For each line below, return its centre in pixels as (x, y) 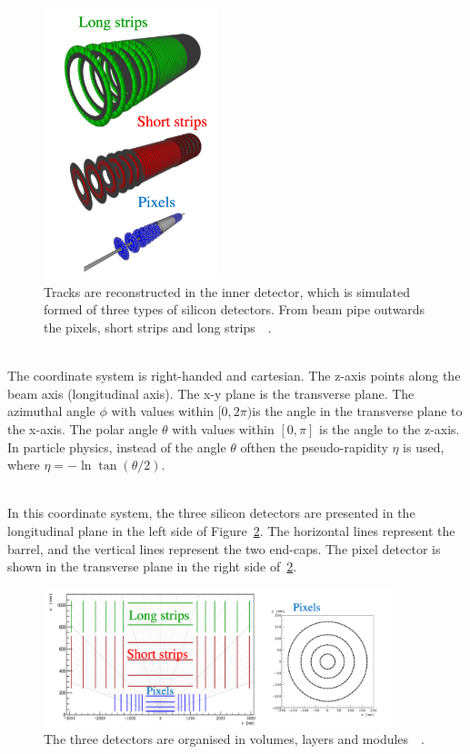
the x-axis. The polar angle (83, 428)
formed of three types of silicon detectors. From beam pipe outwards (235, 309)
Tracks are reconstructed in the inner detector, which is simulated (227, 291)
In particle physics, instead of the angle (117, 446)
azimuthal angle (51, 411)
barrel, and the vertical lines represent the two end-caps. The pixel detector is (224, 548)
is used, (424, 446)
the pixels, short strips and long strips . (158, 327)
